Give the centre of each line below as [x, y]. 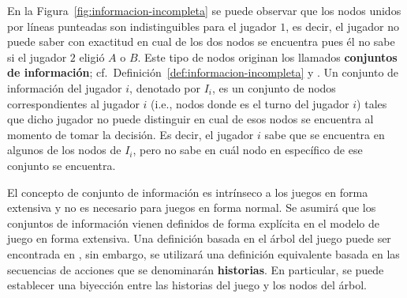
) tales [372, 103]
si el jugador [37, 57]
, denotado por [165, 87]
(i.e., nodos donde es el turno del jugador [250, 103]
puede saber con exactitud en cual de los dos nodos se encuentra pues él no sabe [201, 41]
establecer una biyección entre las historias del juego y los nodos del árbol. [187, 285]
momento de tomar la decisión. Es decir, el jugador [131, 134]
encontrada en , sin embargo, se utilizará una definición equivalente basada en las [203, 253]
